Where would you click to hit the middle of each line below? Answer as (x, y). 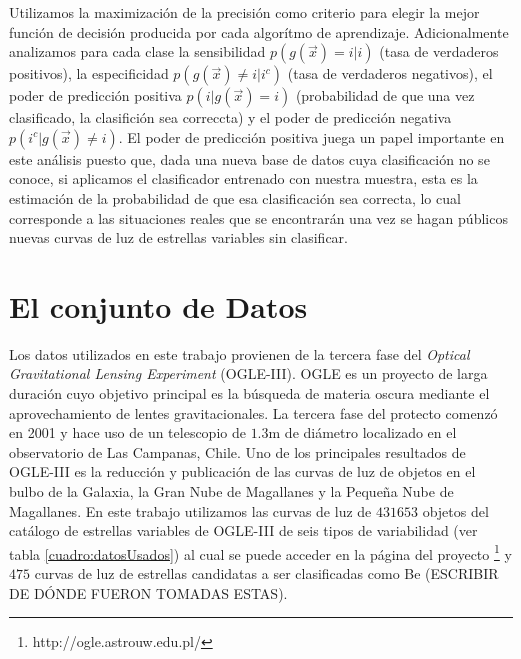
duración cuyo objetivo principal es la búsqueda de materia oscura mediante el (249, 393)
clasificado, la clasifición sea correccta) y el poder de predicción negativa (230, 117)
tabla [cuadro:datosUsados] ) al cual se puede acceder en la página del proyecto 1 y (260, 552)
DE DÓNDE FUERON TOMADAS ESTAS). (148, 592)
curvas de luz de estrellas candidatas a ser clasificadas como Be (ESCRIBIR (266, 573)
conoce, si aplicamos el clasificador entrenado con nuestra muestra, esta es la (243, 178)
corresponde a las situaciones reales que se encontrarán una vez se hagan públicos (258, 217)
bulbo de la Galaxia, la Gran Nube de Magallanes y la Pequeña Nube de (231, 491)
